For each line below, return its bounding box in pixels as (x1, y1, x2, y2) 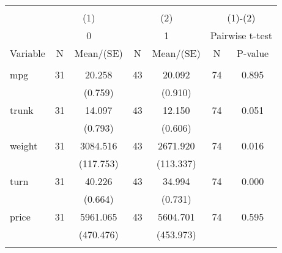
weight (10, 138, 38, 153)
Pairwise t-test (210, 28, 273, 42)
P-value (236, 46, 269, 60)
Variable (10, 46, 45, 60)
